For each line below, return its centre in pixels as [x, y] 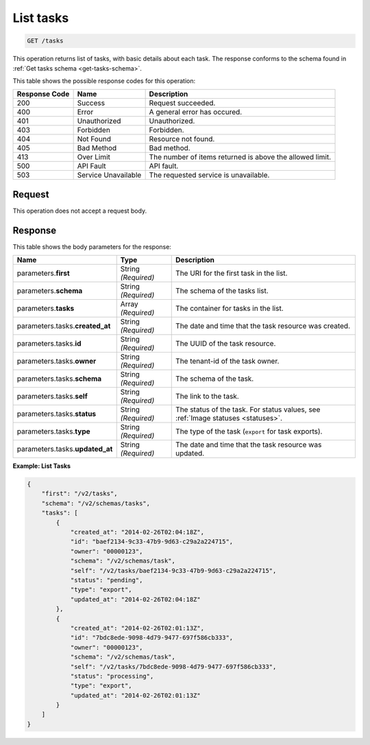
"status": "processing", [112, 676]
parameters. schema [50, 291]
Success [91, 103]
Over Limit [94, 157]
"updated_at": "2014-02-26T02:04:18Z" [136, 599]
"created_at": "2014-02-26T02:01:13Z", [137, 628]
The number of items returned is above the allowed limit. [240, 157]
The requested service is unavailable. [209, 175]
